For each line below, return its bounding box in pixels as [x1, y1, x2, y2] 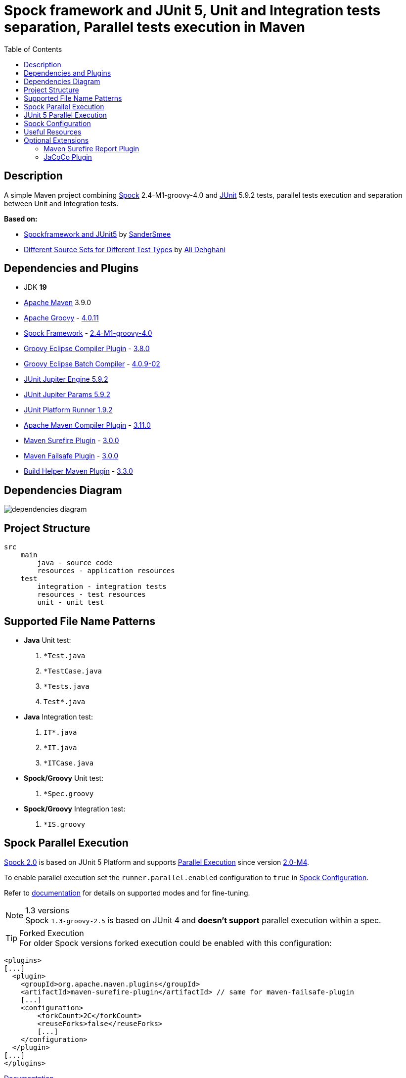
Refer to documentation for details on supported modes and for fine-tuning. [4, 888, 250, 897]
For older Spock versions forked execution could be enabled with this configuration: [19, 938, 332, 948]
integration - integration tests [37, 583, 167, 591]
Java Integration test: [24, 712, 93, 721]
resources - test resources [37, 590, 146, 599]
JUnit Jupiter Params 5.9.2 [24, 390, 110, 399]
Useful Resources [24, 127, 82, 136]
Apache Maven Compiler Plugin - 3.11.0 [24, 421, 151, 430]
